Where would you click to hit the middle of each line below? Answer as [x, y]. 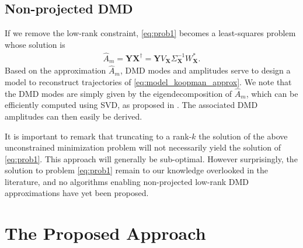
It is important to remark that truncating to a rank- [98, 136]
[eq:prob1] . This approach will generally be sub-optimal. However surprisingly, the [151, 158]
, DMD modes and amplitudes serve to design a [205, 70]
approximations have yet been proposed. [77, 193]
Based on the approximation [55, 70]
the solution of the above [243, 136]
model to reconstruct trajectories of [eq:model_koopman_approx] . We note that [148, 81]
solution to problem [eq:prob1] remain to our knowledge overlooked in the [137, 170]
